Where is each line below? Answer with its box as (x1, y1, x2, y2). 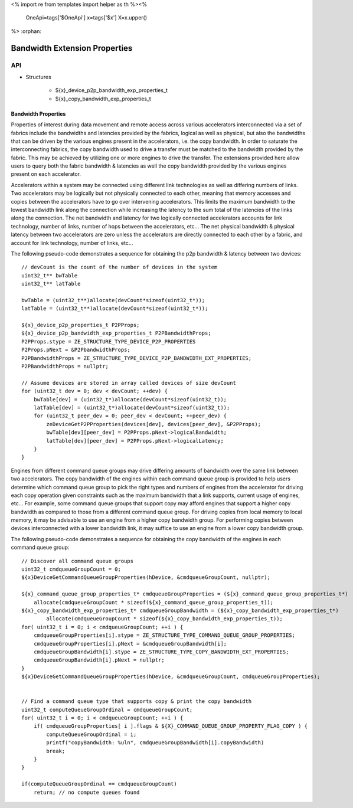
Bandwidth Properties (11, 110, 66, 117)
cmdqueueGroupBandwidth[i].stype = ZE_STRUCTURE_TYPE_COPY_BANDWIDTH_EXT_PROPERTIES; (33, 648, 289, 655)
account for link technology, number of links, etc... (11, 239, 133, 246)
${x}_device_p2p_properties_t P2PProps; (21, 322, 140, 329)
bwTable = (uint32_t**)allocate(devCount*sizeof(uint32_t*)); (21, 297, 205, 303)
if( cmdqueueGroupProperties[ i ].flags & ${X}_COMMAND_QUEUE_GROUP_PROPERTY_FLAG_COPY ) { (33, 723, 308, 730)
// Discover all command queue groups (21, 558, 134, 564)
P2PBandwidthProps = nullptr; (21, 363, 109, 370)
